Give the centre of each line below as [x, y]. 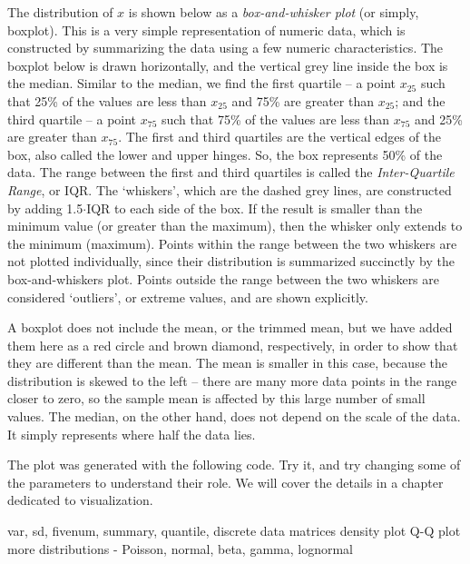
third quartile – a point [72, 119]
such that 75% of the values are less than [275, 119]
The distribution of [60, 12]
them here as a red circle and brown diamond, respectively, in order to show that [233, 345]
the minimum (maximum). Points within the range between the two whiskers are [232, 243]
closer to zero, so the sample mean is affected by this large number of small [216, 398]
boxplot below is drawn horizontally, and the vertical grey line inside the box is [228, 65]
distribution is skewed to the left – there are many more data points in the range [232, 380]
